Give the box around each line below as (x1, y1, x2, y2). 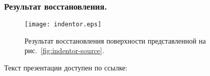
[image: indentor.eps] (25, 21, 102, 28)
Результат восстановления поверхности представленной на (25, 35, 206, 46)
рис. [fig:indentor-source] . (25, 45, 104, 56)
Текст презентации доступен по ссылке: (4, 62, 128, 73)
